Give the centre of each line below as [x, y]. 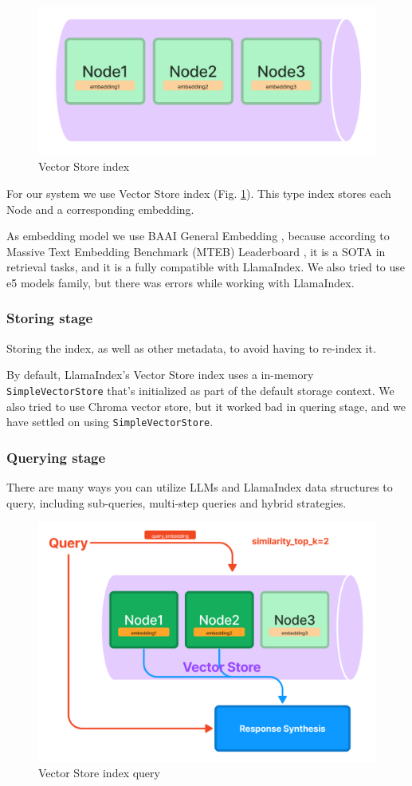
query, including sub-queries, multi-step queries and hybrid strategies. [177, 502]
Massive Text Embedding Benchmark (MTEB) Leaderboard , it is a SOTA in [196, 251]
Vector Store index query [99, 773]
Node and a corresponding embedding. [100, 209]
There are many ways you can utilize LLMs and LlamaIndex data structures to [200, 487]
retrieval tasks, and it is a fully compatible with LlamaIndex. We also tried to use [206, 267]
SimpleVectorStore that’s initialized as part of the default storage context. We [200, 390]
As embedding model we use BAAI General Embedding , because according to [198, 236]
